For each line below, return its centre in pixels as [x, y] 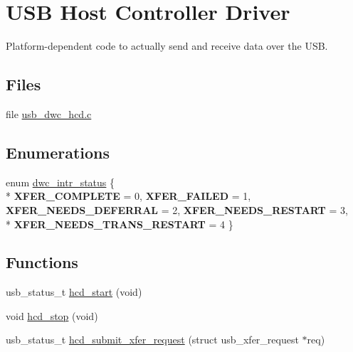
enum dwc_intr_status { [60, 182]
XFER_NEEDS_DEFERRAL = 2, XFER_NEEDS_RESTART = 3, [177, 209]
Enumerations [58, 152]
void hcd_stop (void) [52, 315]
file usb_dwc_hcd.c [49, 113]
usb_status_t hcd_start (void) [74, 292]
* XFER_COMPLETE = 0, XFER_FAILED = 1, [128, 196]
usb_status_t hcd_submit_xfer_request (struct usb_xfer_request [152, 340]
